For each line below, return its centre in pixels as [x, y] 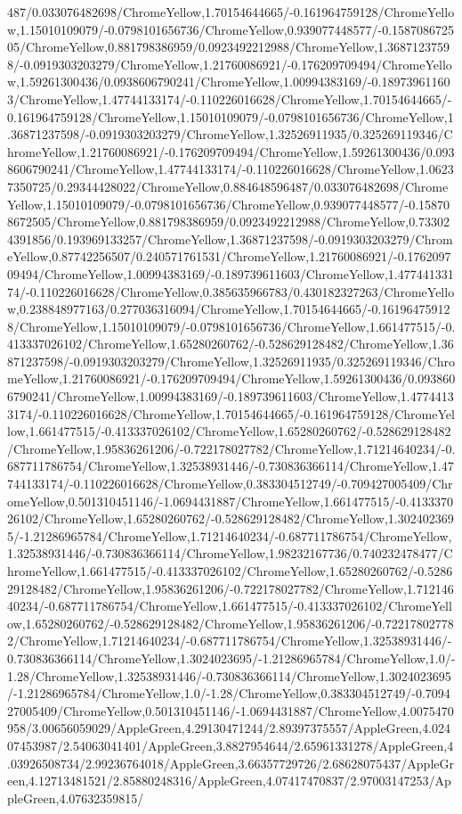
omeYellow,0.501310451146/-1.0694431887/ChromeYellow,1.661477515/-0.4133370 [230, 501]
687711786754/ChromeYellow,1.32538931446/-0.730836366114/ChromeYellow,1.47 [231, 466]
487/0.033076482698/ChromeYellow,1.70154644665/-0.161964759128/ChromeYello [231, 12]
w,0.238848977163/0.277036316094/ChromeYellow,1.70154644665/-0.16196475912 [229, 309]
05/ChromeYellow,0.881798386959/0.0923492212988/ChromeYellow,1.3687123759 [229, 47]
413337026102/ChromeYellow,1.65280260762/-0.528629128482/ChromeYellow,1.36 [231, 344]
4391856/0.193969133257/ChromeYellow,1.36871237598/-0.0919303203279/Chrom [230, 238]
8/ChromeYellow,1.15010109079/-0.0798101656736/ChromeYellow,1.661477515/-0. [231, 326]
